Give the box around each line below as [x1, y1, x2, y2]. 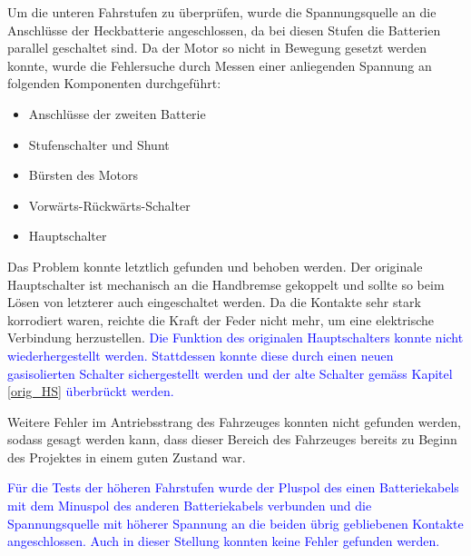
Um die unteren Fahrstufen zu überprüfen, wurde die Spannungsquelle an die [7, 3, 437, 21]
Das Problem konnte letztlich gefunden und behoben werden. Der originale [7, 256, 423, 275]
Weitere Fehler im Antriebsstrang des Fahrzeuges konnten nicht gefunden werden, [7, 412, 461, 431]
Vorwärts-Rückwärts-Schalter [28, 195, 191, 214]
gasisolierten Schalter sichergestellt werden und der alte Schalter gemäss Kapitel [7, 363, 453, 382]
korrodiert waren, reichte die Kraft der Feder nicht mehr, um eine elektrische [7, 310, 435, 329]
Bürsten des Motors [28, 165, 139, 184]
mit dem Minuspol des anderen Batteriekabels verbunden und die [7, 496, 372, 515]
